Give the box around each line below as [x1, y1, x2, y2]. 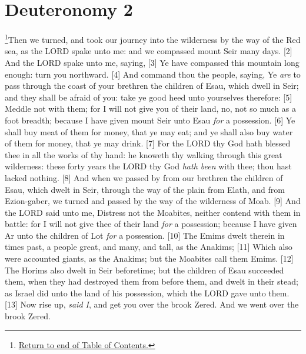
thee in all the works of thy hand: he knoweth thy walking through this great [5, 148, 282, 161]
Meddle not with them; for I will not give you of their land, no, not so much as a [5, 102, 296, 115]
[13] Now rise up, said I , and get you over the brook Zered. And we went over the [5, 298, 299, 310]
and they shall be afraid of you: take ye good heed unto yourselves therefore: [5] [5, 91, 292, 103]
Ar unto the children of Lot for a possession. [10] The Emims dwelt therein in [5, 229, 285, 241]
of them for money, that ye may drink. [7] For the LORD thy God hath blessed [5, 137, 291, 149]
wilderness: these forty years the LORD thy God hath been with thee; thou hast [5, 160, 292, 172]
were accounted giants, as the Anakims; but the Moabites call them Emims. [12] [5, 252, 294, 265]
